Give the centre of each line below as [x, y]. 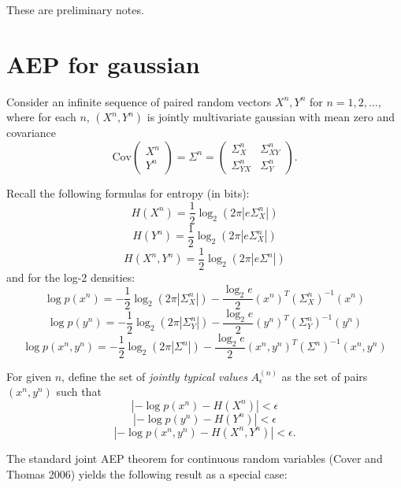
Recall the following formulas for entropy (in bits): [128, 192]
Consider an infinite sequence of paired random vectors [139, 101]
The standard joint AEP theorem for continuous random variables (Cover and [195, 458]
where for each [41, 117]
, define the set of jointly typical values [154, 376]
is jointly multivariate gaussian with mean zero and [271, 117]
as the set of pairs [325, 376]
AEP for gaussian [103, 63]
